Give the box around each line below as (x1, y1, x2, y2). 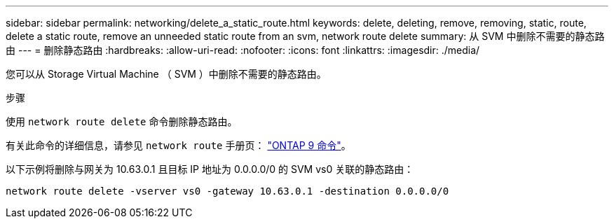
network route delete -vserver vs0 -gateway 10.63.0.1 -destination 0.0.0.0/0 (6, 185, 449, 197)
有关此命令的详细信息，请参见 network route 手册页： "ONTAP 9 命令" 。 (6, 139, 351, 151)
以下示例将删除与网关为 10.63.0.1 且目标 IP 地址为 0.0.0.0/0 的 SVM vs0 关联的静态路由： (6, 163, 414, 175)
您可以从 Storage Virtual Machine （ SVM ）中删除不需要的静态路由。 (6, 68, 327, 80)
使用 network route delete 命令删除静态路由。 (6, 115, 238, 127)
